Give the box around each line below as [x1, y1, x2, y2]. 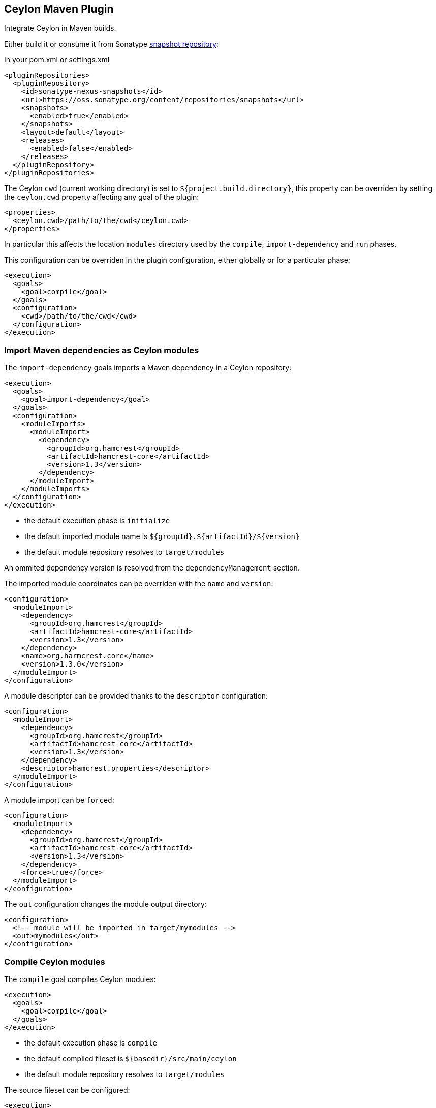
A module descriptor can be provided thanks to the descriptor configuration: [4, 691, 268, 701]
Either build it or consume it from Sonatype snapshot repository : [4, 40, 219, 49]
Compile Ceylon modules [4, 956, 105, 967]
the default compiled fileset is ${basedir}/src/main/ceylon [24, 1054, 237, 1063]
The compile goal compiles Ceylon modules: [4, 974, 156, 984]
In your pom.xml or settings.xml [4, 55, 110, 65]
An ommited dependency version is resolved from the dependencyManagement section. [4, 563, 300, 573]
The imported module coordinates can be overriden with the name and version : [4, 579, 273, 588]
